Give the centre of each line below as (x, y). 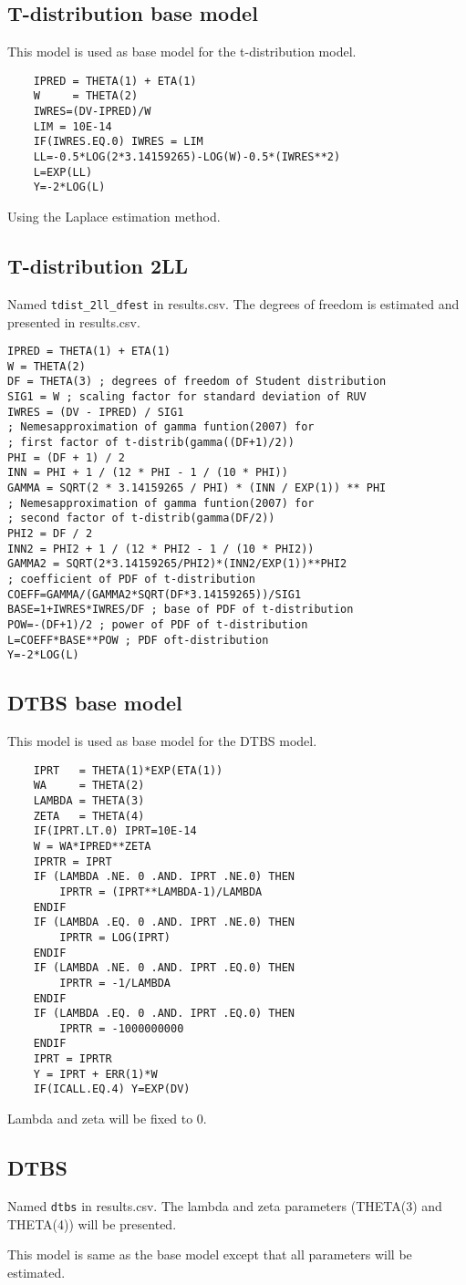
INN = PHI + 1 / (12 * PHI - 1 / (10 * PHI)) (148, 473)
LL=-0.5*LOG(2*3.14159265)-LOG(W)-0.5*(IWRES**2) (187, 157)
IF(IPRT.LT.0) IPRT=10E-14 (115, 831)
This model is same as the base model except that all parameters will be (210, 1254)
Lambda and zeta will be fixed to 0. (107, 1119)
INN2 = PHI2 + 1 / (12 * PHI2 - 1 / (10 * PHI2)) (161, 549)
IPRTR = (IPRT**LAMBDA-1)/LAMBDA (161, 891)
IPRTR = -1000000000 (122, 1028)
